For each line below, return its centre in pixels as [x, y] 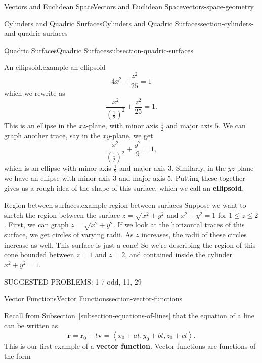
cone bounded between [39, 254]
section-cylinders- [227, 23]
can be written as [31, 325]
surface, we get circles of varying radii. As [69, 235]
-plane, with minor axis [122, 125]
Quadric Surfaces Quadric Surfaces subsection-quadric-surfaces [99, 50]
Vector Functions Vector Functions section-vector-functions [93, 298]
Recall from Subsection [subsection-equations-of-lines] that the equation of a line [129, 315]
